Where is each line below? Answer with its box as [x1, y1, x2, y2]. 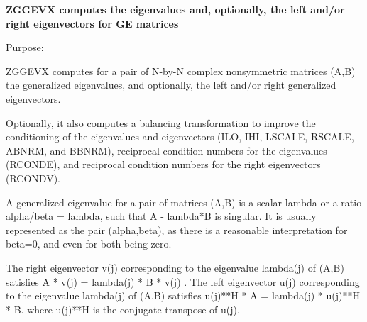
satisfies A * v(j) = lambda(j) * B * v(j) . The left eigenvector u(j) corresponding [6, 274, 360, 289]
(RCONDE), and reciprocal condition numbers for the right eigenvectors [6, 157, 321, 172]
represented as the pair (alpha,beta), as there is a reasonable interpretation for [6, 222, 348, 237]
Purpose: [6, 40, 44, 55]
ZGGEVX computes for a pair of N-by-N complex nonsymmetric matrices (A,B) [6, 63, 356, 78]
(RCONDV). [6, 170, 60, 185]
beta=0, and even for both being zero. [6, 236, 172, 251]
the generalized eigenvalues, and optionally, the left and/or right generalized [6, 77, 336, 92]
